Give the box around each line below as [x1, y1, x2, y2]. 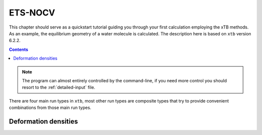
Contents [9, 46, 29, 52]
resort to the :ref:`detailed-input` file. [22, 85, 96, 90]
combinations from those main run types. [9, 105, 92, 111]
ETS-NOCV [9, 7, 55, 18]
